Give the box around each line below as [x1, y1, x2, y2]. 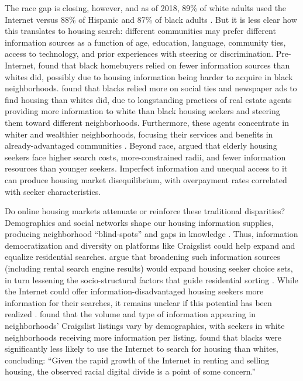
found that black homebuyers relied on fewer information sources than [38, 59, 290, 71]
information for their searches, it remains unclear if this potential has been [5, 296, 272, 308]
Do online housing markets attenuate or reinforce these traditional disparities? [5, 205, 285, 217]
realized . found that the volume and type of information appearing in [5, 308, 256, 320]
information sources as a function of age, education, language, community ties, [5, 36, 286, 48]
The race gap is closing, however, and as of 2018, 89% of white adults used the [5, 2, 287, 13]
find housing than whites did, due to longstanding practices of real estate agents [5, 93, 292, 105]
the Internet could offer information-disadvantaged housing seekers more [5, 285, 264, 297]
